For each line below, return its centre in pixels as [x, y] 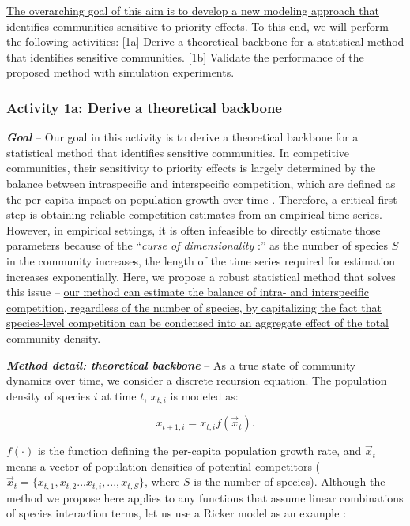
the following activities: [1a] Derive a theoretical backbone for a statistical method [205, 41]
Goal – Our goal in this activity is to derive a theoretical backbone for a [182, 137]
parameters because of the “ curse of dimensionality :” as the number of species [197, 245]
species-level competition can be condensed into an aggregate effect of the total [197, 323]
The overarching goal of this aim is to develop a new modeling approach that [193, 10]
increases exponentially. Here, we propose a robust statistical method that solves [201, 276]
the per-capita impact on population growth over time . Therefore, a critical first [202, 199]
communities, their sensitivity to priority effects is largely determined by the [191, 168]
